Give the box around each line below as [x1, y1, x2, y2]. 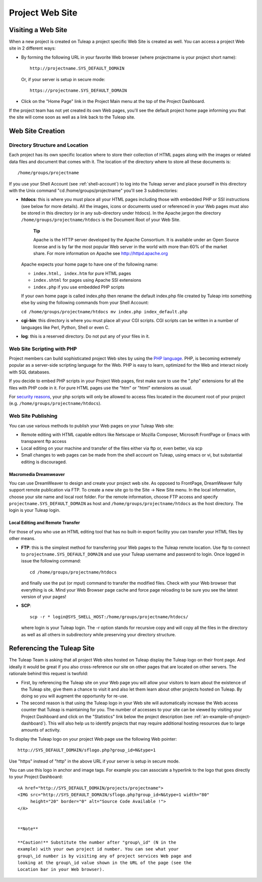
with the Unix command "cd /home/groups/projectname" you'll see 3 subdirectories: [9, 187, 178, 193]
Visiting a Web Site [9, 26, 67, 34]
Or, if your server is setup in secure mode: [21, 76, 105, 82]
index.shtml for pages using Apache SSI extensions [33, 277, 142, 283]
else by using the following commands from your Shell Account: [21, 300, 149, 305]
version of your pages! [21, 594, 66, 599]
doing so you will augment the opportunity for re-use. [21, 693, 129, 699]
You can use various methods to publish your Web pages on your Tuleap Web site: [9, 423, 174, 428]
